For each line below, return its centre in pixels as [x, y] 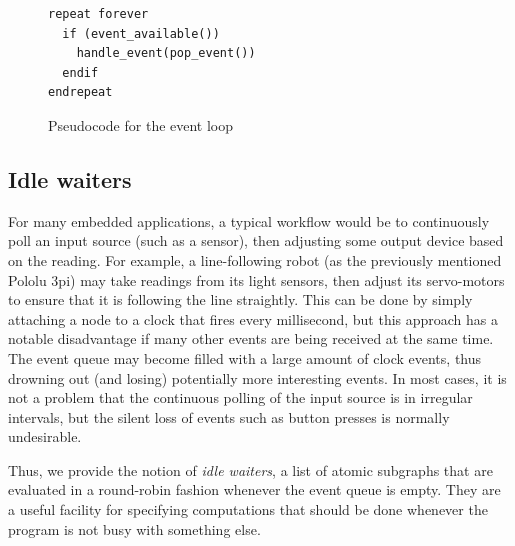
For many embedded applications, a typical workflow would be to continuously [249, 220]
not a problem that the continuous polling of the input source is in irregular [240, 397]
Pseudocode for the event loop [141, 124]
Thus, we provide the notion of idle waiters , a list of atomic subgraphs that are [250, 469]
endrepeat [80, 92]
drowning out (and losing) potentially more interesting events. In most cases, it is [257, 377]
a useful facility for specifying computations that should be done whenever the [248, 509]
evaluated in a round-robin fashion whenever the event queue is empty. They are [254, 489]
